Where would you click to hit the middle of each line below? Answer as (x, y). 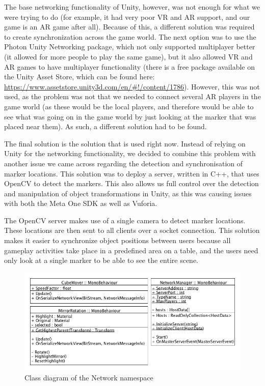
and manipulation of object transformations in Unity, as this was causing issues (128, 193)
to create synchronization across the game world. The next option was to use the (130, 36)
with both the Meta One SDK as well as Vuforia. (81, 203)
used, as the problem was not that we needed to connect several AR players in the (132, 96)
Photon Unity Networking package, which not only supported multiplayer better (130, 47)
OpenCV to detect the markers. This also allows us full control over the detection (131, 183)
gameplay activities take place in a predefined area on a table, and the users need (131, 250)
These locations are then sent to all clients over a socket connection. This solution (132, 230)
